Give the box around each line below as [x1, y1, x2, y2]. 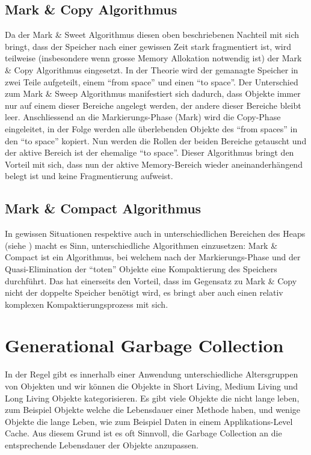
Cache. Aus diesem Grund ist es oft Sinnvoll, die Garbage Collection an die [5, 427, 282, 439]
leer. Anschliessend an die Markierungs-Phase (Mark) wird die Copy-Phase [5, 111, 281, 123]
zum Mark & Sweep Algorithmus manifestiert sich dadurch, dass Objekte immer [5, 87, 301, 100]
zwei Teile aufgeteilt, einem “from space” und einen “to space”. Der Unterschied [5, 75, 298, 88]
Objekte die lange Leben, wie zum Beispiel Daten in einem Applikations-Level [5, 415, 293, 427]
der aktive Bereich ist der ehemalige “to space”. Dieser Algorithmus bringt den [5, 146, 294, 159]
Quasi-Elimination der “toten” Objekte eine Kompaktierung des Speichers [5, 262, 277, 275]
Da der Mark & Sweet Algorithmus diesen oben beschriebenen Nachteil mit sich [5, 28, 300, 41]
